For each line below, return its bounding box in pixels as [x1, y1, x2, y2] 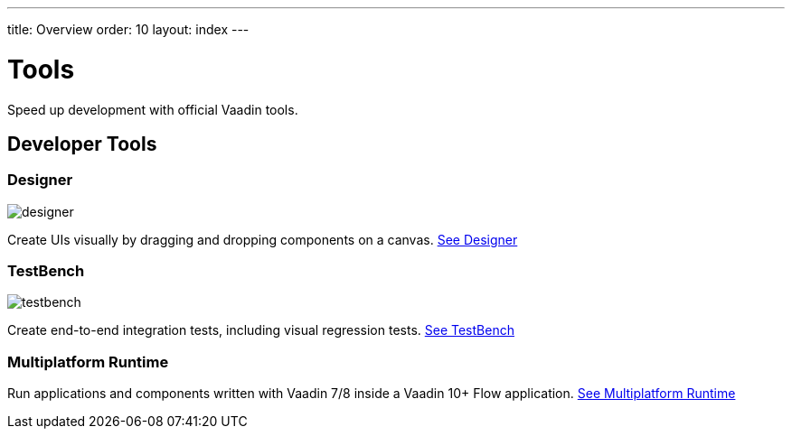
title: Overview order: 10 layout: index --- [7, 22, 250, 37]
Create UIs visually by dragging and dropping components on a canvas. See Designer [7, 231, 518, 247]
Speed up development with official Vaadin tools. [7, 101, 298, 117]
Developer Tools [7, 132, 157, 155]
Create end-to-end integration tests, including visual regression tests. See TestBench [7, 322, 514, 339]
